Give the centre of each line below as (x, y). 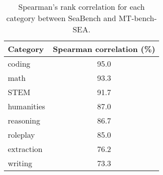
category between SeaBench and (61, 18)
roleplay (22, 135)
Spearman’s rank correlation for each (81, 7)
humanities (27, 106)
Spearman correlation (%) (104, 49)
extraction (25, 149)
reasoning (24, 120)
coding (19, 63)
